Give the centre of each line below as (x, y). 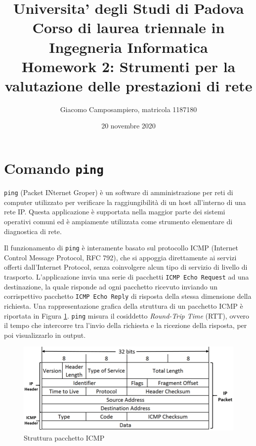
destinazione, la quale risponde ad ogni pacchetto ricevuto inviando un (111, 286)
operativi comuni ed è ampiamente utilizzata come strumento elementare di (118, 221)
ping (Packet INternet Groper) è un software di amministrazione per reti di (119, 192)
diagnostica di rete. (33, 231)
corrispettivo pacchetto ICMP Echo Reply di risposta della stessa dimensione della (128, 296)
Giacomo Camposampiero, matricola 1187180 (128, 109)
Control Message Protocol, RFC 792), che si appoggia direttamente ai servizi (120, 257)
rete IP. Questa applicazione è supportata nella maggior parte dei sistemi (115, 212)
